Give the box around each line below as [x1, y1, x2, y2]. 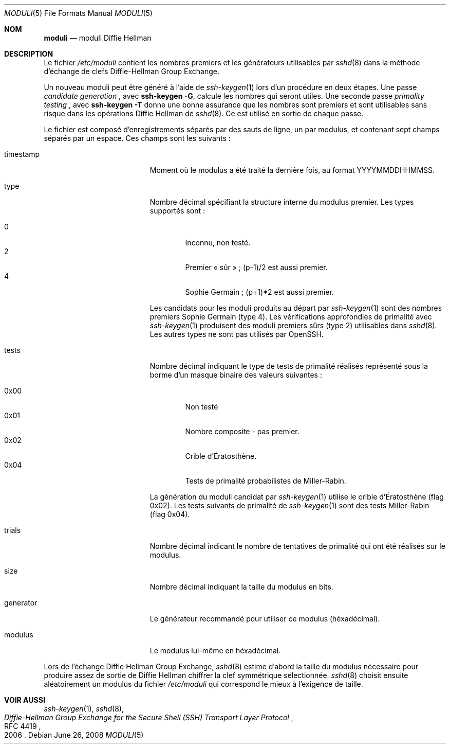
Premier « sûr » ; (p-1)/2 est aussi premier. [185, 263, 328, 272]
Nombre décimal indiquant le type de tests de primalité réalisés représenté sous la [149, 362, 428, 370]
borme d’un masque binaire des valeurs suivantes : [149, 370, 322, 379]
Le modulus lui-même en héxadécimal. [149, 646, 281, 655]
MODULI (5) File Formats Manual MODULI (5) [4, 9, 153, 17]
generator [4, 598, 38, 607]
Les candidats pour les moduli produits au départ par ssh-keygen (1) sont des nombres [149, 304, 442, 312]
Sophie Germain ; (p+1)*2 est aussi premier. [185, 288, 334, 296]
